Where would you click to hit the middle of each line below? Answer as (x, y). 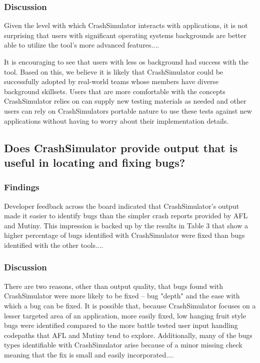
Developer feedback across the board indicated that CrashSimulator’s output (122, 206)
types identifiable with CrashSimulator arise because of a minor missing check (123, 345)
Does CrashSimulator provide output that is (121, 147)
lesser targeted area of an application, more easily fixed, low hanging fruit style (125, 315)
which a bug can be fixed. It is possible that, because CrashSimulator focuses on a (130, 305)
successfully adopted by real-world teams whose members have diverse (111, 81)
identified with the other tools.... (54, 245)
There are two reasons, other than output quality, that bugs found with (113, 286)
